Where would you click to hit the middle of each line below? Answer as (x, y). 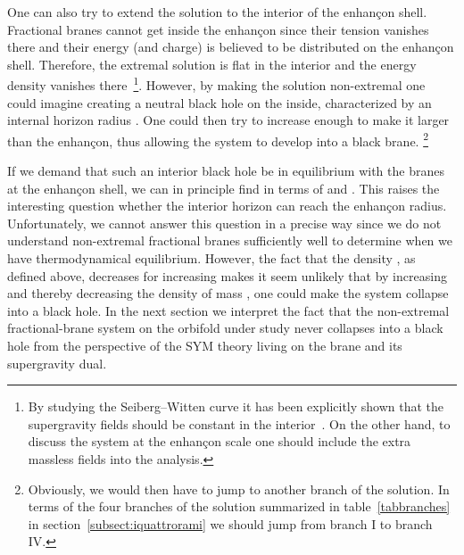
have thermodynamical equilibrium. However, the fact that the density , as (211, 258)
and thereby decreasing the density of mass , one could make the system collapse (228, 293)
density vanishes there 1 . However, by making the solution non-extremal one (216, 84)
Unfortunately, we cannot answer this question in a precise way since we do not (224, 223)
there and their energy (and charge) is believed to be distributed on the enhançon (231, 47)
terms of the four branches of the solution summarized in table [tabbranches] (239, 506)
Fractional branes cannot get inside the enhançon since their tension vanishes (218, 29)
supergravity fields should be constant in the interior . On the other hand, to (239, 423)
